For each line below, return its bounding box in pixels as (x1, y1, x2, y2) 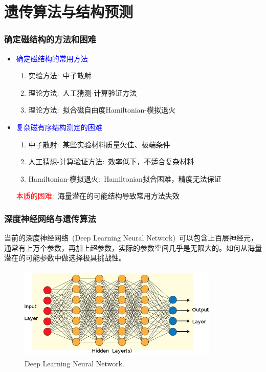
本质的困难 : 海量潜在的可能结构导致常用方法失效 (16, 190, 180, 201)
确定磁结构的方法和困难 (4, 33, 96, 46)
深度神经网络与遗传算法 (4, 212, 96, 225)
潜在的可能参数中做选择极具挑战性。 (4, 252, 126, 263)
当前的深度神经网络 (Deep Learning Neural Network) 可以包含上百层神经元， (4, 232, 258, 243)
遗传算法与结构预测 (4, 1, 134, 22)
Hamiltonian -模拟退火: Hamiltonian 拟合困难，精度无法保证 (28, 173, 221, 184)
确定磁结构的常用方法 (16, 53, 88, 63)
